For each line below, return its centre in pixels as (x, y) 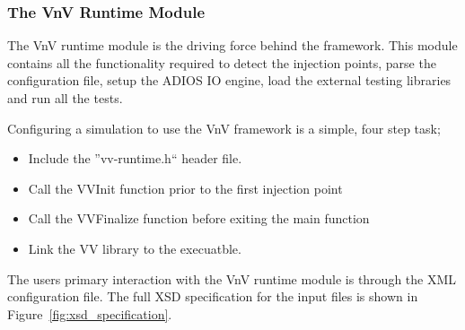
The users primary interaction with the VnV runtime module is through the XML (232, 278)
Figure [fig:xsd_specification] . (90, 313)
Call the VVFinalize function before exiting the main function (199, 218)
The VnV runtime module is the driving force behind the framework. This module (232, 45)
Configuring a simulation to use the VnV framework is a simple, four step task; (224, 128)
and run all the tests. (65, 98)
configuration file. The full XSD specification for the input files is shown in (213, 296)
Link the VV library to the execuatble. (135, 248)
